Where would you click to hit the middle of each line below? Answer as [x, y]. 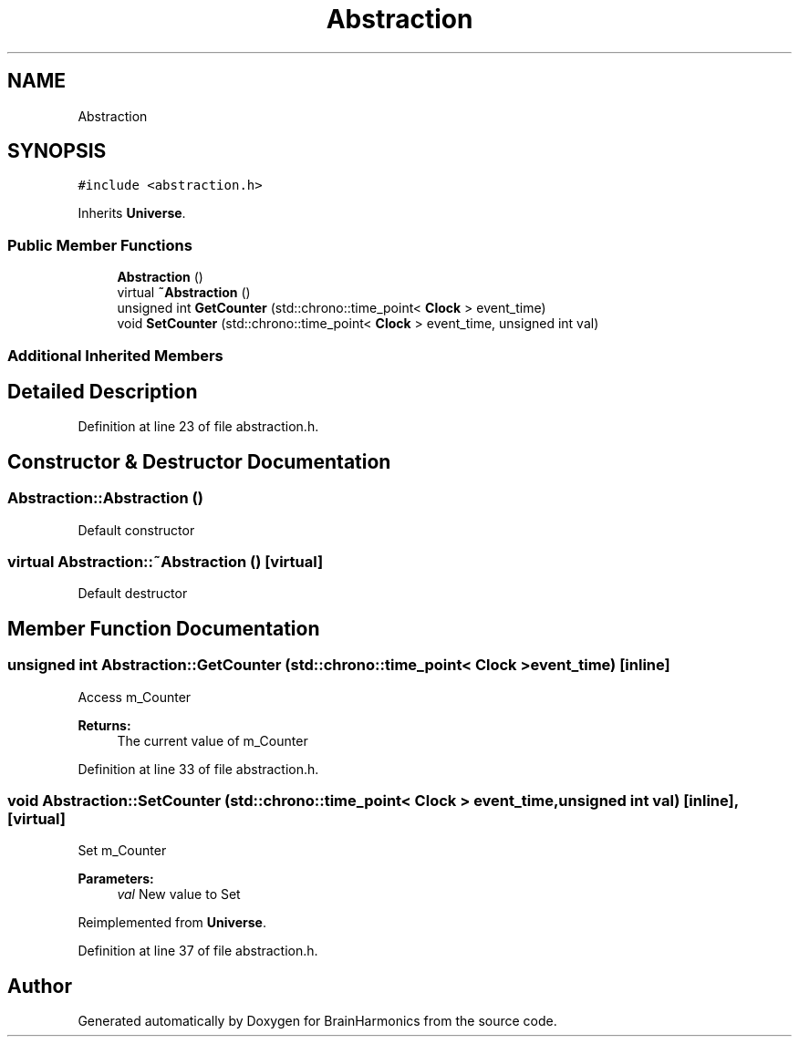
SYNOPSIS [57, 151]
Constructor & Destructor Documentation [199, 461]
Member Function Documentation [164, 628]
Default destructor [133, 594]
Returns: [104, 725]
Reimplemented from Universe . [172, 923]
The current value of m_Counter [213, 740]
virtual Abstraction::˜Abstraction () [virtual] [166, 562]
